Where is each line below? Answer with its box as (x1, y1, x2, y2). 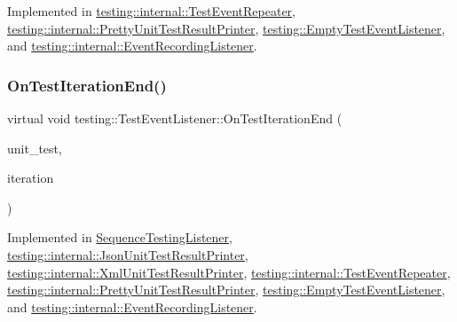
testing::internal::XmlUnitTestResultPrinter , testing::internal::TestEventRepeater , (7, 263, 451, 281)
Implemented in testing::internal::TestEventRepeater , (7, 2, 295, 20)
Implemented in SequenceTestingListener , (7, 228, 232, 247)
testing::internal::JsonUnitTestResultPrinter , (7, 245, 248, 263)
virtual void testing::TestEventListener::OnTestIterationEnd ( (7, 109, 343, 127)
